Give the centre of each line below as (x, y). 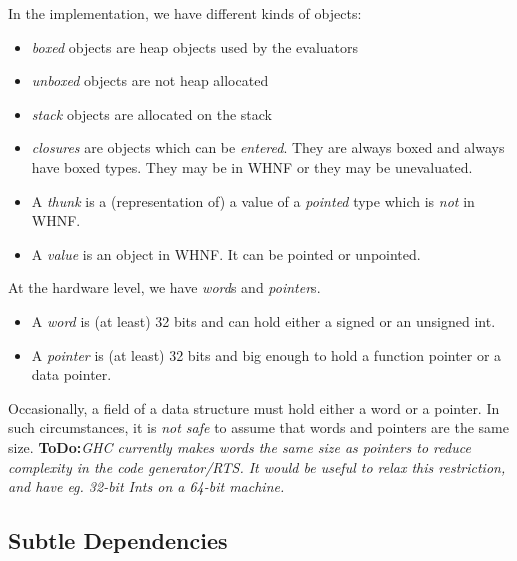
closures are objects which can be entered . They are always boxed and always (268, 147)
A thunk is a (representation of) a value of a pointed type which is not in (253, 200)
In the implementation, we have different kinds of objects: (185, 13)
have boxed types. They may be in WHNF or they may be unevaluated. (252, 166)
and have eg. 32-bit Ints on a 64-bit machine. (146, 486)
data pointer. (71, 374)
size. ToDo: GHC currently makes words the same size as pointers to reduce (239, 446)
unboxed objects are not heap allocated (150, 80)
